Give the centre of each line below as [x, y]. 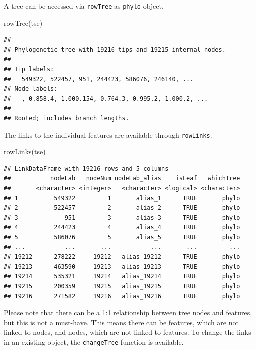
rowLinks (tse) [25, 152]
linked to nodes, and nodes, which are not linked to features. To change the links [128, 332]
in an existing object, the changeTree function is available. [94, 341]
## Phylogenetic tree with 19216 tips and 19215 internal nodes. [115, 50]
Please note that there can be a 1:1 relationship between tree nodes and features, [128, 312]
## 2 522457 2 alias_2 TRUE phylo [122, 208]
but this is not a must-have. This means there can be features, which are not [121, 322]
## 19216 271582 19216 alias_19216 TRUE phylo [122, 296]
